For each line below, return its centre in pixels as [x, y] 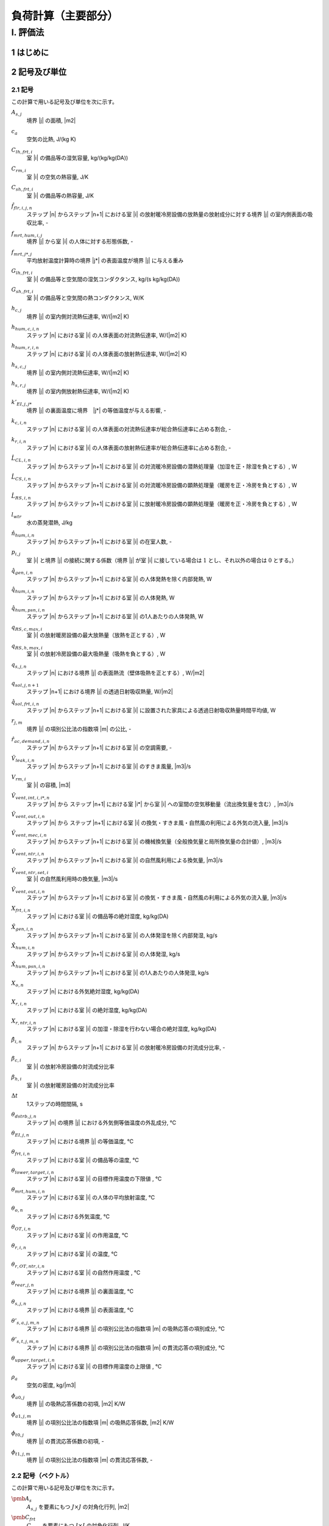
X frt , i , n [21, 909]
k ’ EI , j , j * [21, 403]
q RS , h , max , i [27, 646]
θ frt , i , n [21, 1152]
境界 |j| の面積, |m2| [51, 121]
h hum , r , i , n [25, 347]
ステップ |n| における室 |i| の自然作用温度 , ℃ [83, 1272]
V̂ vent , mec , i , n [29, 834]
